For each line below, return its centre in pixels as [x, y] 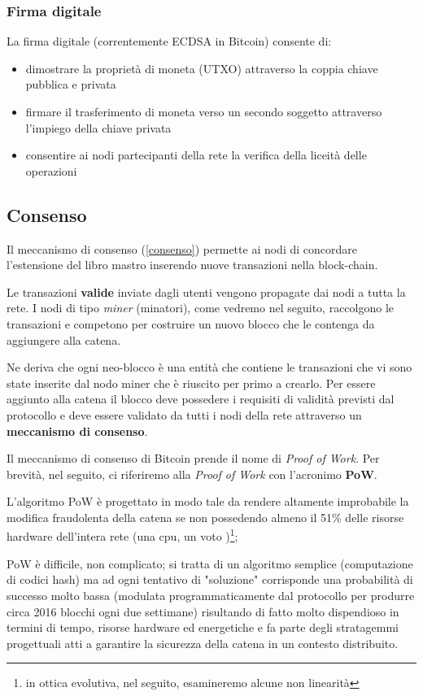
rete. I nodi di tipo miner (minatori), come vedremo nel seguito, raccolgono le [201, 308]
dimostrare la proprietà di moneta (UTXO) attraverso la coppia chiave [202, 68]
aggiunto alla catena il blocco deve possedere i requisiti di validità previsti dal [201, 399]
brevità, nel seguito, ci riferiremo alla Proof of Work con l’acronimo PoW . [192, 474]
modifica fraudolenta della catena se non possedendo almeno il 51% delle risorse [205, 517]
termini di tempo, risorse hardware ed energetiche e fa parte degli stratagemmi [203, 627]
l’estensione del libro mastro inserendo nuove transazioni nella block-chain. [192, 265]
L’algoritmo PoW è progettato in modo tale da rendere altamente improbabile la [208, 501]
